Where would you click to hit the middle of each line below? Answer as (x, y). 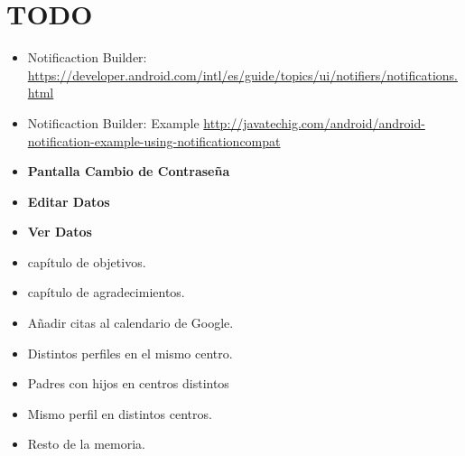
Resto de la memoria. (86, 444)
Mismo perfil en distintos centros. (120, 413)
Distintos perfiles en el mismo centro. (130, 353)
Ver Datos (60, 232)
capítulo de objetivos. (87, 261)
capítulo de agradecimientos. (106, 292)
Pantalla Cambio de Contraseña (129, 171)
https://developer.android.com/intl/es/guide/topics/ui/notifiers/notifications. (242, 74)
